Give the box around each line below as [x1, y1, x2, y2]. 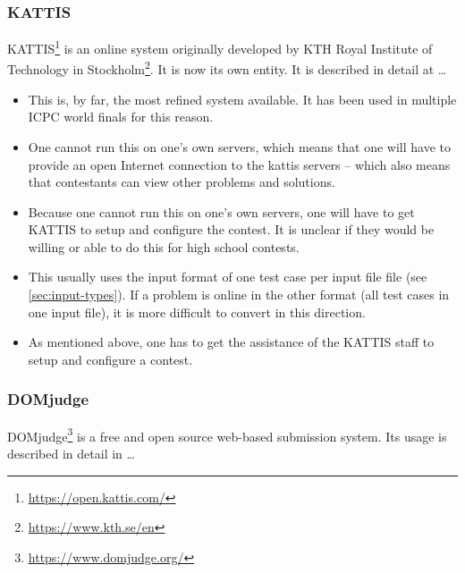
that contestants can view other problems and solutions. [28, 173, 335, 191]
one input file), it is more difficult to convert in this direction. [28, 302, 366, 321]
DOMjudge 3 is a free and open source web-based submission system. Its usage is [7, 424, 447, 445]
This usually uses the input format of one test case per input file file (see [28, 267, 427, 286]
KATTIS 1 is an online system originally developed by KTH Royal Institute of [7, 37, 433, 57]
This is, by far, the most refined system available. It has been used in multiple [28, 89, 457, 108]
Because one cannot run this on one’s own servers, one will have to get [28, 202, 415, 221]
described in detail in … [7, 443, 135, 462]
